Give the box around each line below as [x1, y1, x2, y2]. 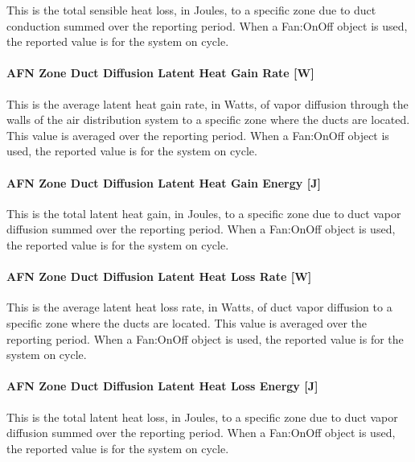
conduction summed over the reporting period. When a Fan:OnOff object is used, [6, 17, 408, 34]
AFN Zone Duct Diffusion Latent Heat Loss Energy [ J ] [6, 377, 318, 394]
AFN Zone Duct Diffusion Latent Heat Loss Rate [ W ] [6, 268, 312, 285]
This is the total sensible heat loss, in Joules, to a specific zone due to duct [6, 2, 376, 18]
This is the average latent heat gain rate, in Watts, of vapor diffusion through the [6, 95, 409, 112]
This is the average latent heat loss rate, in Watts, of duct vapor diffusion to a [6, 299, 392, 316]
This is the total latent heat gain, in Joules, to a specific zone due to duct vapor [6, 204, 401, 221]
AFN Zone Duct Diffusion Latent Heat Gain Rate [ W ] [6, 64, 314, 81]
